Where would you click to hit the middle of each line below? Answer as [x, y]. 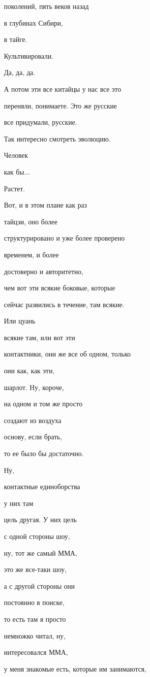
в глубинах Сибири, [33, 22]
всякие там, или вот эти [40, 337]
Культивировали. [29, 55]
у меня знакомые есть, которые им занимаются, [75, 668]
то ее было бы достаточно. [44, 453]
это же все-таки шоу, [35, 569]
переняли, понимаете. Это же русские [60, 105]
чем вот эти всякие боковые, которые [60, 288]
